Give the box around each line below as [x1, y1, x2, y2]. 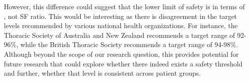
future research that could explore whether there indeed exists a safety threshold [4, 58, 243, 68]
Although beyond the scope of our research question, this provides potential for [4, 49, 239, 59]
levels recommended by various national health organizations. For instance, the [4, 20, 238, 31]
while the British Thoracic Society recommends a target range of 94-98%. [20, 39, 238, 49]
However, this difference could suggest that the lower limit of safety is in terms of [4, 1, 245, 11]
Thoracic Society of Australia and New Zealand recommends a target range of [4, 30, 235, 40]
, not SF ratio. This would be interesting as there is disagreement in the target [4, 11, 237, 21]
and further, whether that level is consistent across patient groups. [4, 68, 201, 78]
